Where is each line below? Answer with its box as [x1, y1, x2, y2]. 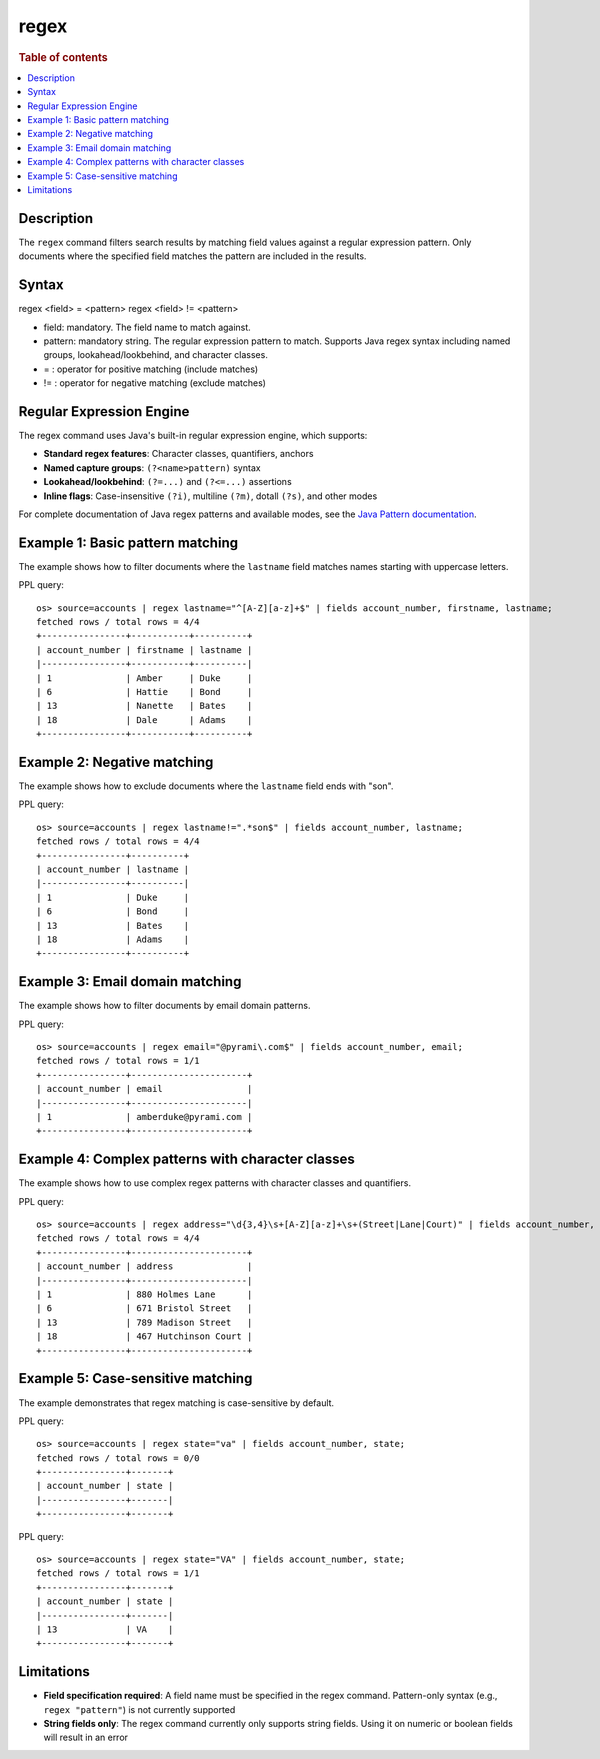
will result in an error [43, 1731, 129, 1744]
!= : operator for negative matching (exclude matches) [43, 377, 267, 389]
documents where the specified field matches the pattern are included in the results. [18, 250, 367, 262]
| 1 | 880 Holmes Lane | [36, 1289, 253, 1300]
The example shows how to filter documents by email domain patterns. [18, 1000, 311, 1012]
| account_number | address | [36, 1261, 253, 1272]
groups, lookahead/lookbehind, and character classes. [43, 349, 269, 361]
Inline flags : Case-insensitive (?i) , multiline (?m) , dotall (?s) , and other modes [43, 490, 378, 502]
